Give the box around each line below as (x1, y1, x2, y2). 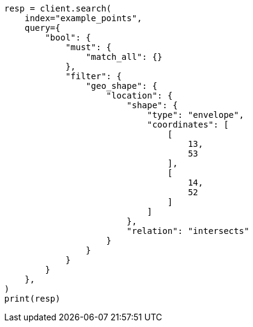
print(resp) (4, 294, 61, 303)
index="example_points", (24, 13, 142, 23)
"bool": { (45, 33, 91, 42)
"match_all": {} (85, 52, 163, 62)
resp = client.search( (4, 4, 112, 13)
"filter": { (65, 71, 122, 81)
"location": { (106, 91, 173, 100)
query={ (24, 23, 61, 33)
